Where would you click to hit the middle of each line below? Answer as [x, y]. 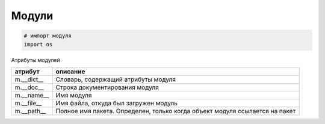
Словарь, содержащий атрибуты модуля [116, 79]
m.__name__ [32, 95]
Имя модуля [74, 95]
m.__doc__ [29, 87]
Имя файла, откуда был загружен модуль [116, 103]
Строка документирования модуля [107, 87]
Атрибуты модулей [36, 60]
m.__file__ [28, 103]
